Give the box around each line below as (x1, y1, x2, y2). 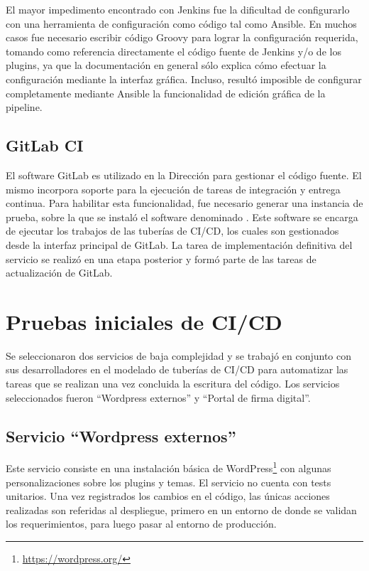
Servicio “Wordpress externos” (6, 425, 236, 447)
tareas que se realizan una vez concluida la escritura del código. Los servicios (6, 376, 340, 391)
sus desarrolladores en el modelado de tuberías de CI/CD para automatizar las (6, 362, 348, 377)
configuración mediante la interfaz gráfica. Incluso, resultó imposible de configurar (6, 71, 362, 86)
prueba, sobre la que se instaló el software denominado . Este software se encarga (6, 209, 358, 224)
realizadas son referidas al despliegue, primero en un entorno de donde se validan (6, 502, 357, 517)
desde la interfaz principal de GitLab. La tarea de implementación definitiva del (6, 237, 353, 252)
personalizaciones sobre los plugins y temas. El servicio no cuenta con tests (6, 474, 331, 489)
